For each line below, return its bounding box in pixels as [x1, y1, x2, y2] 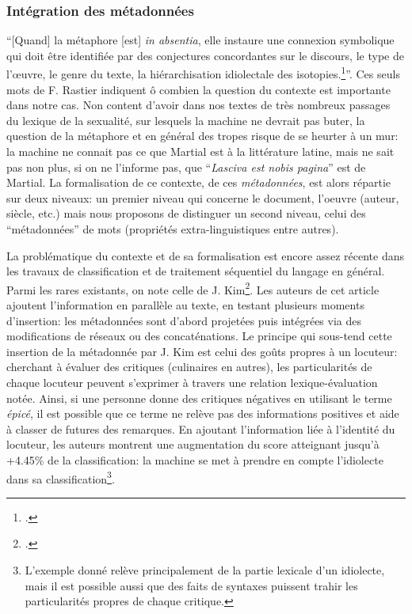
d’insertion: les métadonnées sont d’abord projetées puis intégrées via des [6, 312, 361, 328]
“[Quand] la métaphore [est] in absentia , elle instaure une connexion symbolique [6, 32, 395, 48]
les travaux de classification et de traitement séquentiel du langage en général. [6, 263, 385, 279]
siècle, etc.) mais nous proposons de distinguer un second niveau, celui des [6, 205, 366, 222]
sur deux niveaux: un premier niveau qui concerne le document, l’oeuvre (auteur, [6, 189, 399, 206]
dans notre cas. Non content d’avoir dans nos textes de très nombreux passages [6, 97, 391, 113]
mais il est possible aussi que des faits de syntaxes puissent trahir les [25, 577, 358, 593]
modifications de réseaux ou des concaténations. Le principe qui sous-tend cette [6, 328, 392, 344]
